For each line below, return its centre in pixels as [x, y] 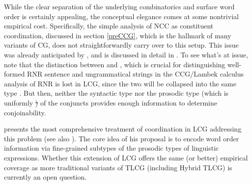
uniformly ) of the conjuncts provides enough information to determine [111, 102]
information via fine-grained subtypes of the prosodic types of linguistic [112, 148]
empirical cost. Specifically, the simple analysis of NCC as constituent [109, 26]
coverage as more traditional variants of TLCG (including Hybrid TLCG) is [118, 167]
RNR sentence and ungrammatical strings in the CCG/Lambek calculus [135, 74]
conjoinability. [25, 112]
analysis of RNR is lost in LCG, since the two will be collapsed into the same [120, 83]
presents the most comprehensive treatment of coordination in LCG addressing [123, 129]
